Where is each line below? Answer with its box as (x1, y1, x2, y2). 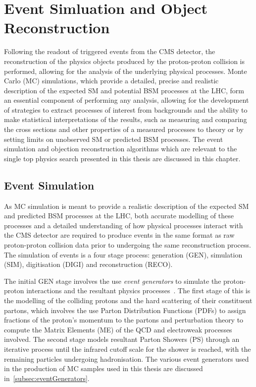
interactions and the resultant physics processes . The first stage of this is (26, 285, 251, 296)
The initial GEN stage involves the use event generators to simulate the (4, 275, 221, 286)
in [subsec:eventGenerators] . (4, 373, 90, 383)
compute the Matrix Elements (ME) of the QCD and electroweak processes (4, 324, 232, 334)
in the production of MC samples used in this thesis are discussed (4, 363, 203, 374)
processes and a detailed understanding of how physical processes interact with (4, 220, 243, 230)
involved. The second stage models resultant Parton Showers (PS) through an (4, 334, 240, 344)
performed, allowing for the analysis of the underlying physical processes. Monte (4, 65, 247, 76)
